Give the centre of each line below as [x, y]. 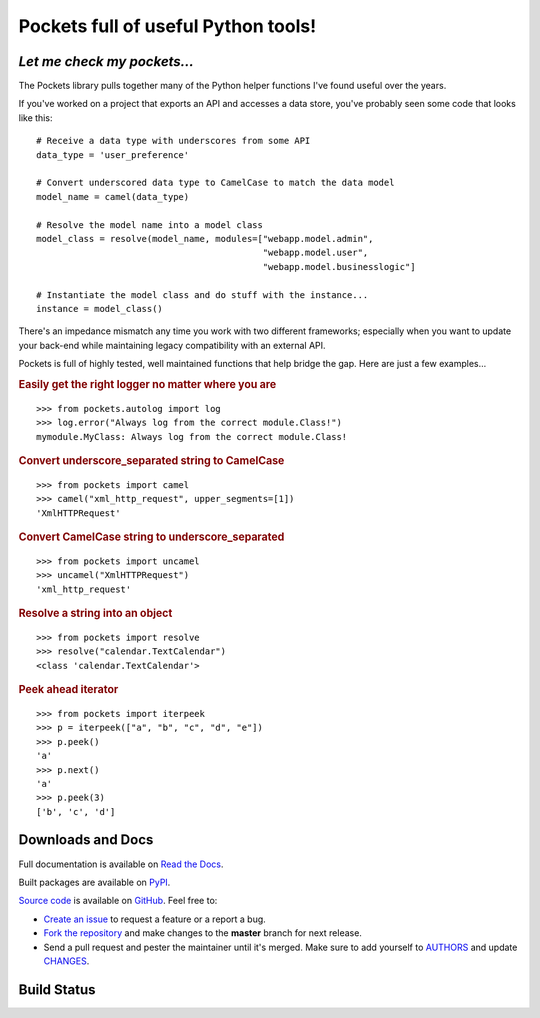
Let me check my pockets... [106, 61]
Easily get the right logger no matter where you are [147, 384]
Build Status [57, 989]
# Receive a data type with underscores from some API [173, 141]
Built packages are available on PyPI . [94, 882]
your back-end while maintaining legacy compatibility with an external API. [172, 345]
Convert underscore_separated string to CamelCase [151, 460]
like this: [35, 117]
